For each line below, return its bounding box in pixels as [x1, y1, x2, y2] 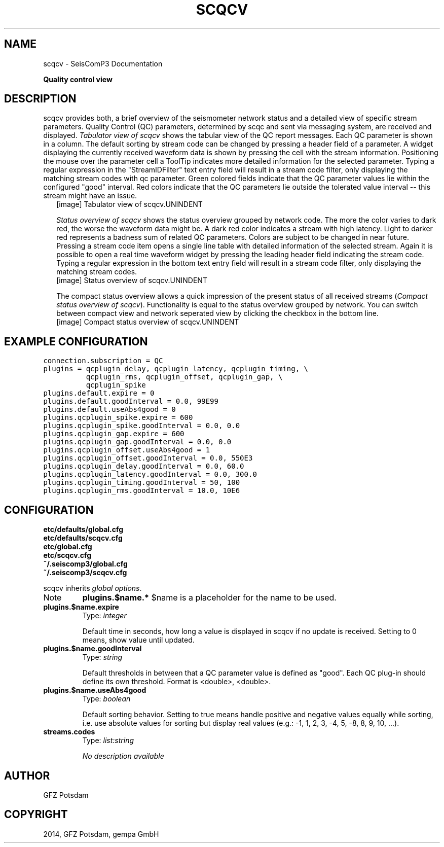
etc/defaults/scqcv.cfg [43, 534, 123, 543]
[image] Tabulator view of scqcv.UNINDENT [56, 200, 203, 209]
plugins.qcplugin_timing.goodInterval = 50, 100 [43, 478, 240, 487]
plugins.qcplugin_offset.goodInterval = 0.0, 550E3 [43, 454, 253, 463]
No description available [82, 752, 164, 761]
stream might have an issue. [43, 191, 137, 200]
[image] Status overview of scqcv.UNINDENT [56, 276, 207, 285]
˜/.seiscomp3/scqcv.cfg [43, 568, 127, 577]
